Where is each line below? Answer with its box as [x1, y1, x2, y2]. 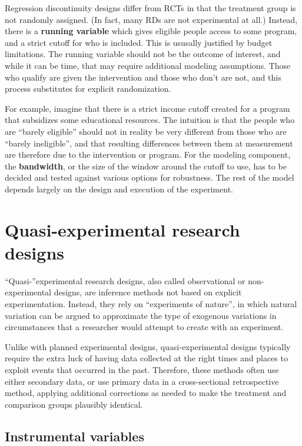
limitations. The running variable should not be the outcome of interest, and [5, 48, 281, 60]
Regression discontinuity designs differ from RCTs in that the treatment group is [5, 2, 296, 14]
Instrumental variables [5, 427, 144, 445]
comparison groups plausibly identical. [5, 398, 143, 410]
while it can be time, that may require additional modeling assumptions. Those [5, 59, 291, 71]
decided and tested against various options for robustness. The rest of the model [5, 171, 294, 184]
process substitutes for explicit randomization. [5, 82, 171, 95]
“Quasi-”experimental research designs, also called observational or [5, 274, 245, 287]
